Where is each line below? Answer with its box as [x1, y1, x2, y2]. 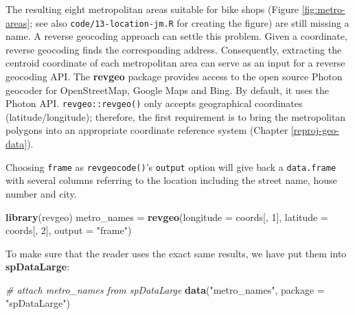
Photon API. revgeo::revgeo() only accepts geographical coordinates [5, 96, 303, 110]
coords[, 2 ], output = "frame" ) [5, 223, 132, 237]
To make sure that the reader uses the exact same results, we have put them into [5, 246, 347, 260]
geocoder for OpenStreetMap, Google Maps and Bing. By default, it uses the [5, 82, 330, 97]
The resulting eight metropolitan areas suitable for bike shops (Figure [5, 2, 299, 16]
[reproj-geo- [290, 123, 339, 137]
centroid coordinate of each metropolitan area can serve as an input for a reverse [5, 56, 345, 70]
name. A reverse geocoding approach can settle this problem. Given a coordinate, [5, 29, 347, 43]
